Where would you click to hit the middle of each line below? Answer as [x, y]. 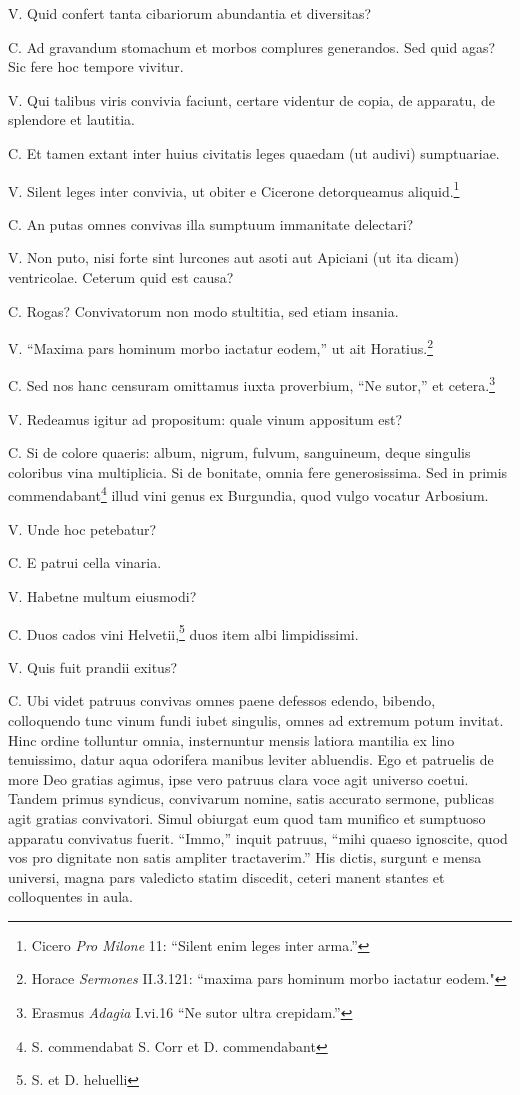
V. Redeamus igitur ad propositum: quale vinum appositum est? [205, 418]
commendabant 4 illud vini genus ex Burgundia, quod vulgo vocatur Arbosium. [248, 494]
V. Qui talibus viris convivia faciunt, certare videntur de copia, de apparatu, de [251, 99]
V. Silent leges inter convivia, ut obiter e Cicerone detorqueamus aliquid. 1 [234, 189]
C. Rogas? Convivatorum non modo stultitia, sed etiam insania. [203, 310]
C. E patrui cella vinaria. [85, 562]
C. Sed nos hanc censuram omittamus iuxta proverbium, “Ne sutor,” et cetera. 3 [251, 384]
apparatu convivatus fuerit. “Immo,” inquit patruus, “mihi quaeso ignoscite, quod [258, 837]
